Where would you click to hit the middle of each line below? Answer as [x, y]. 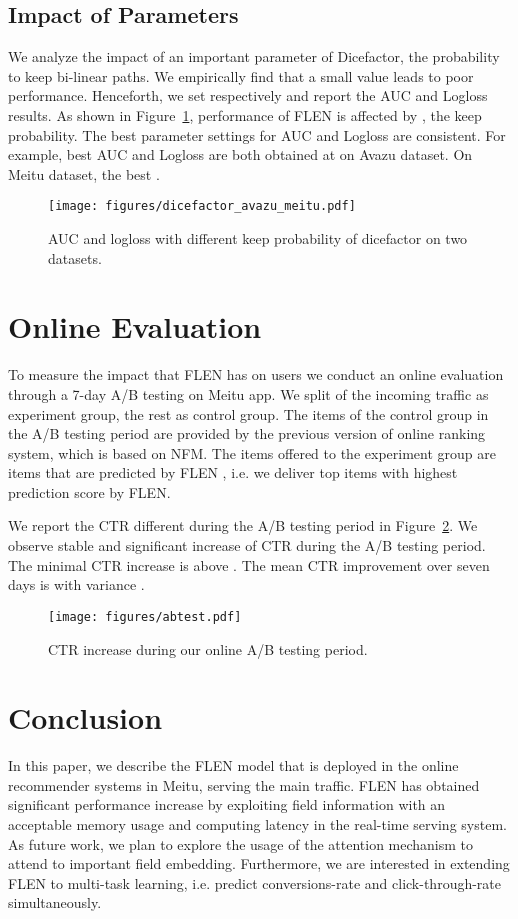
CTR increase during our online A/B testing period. [208, 648]
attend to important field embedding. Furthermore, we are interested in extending [259, 863]
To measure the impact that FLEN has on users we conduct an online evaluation [256, 374]
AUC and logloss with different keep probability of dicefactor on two [258, 238]
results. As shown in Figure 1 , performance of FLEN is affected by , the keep [245, 114]
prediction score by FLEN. [89, 491]
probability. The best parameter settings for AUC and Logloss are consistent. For [257, 134]
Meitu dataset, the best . [84, 173]
